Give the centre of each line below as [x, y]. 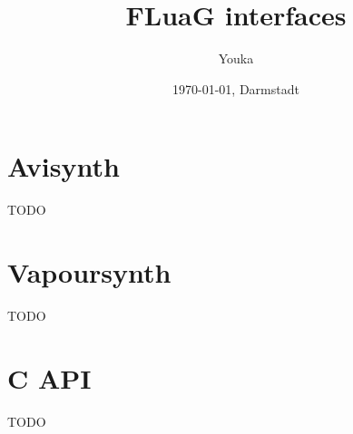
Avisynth [64, 166]
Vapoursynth [89, 272]
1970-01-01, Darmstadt [236, 88]
